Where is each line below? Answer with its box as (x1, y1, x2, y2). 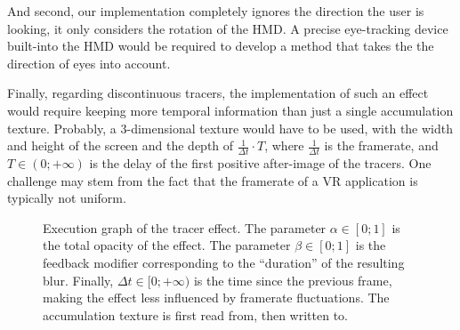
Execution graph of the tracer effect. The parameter (43, 218, 327, 237)
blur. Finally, (43, 270, 114, 289)
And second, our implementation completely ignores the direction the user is (7, 2, 424, 20)
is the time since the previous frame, (193, 270, 392, 289)
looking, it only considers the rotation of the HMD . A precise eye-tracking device (7, 19, 448, 37)
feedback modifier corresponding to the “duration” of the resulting (43, 253, 405, 271)
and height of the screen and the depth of (7, 136, 234, 155)
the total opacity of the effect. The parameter (43, 236, 291, 254)
